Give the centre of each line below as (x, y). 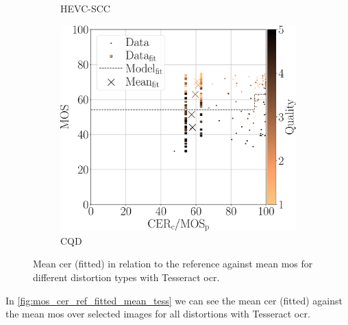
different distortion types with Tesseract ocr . (126, 277)
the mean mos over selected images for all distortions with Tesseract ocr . (158, 314)
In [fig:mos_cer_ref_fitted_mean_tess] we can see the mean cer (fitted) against (174, 300)
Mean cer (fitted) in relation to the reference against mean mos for (173, 264)
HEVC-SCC (85, 8)
